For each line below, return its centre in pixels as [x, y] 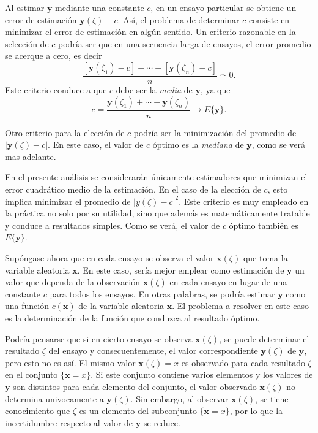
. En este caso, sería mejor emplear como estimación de [181, 270]
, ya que [215, 90]
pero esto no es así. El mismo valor [70, 362]
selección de [27, 43]
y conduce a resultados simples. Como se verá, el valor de [113, 225]
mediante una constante [100, 7]
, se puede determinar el [264, 338]
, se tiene [272, 398]
